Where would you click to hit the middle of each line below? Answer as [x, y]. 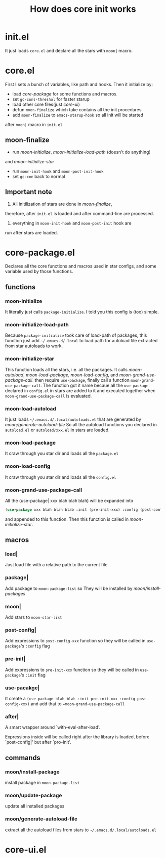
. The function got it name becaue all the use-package [94, 385]
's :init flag [33, 675]
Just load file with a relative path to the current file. [57, 565]
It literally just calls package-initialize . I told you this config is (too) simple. [82, 312]
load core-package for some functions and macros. [65, 94]
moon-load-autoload [31, 408]
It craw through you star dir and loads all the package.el [62, 453]
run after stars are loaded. [32, 232]
